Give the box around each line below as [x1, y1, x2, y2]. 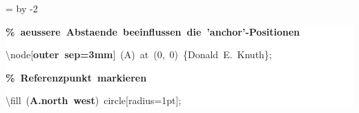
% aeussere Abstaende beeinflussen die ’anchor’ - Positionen [6, 24, 300, 38]
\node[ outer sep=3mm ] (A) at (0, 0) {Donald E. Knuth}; [6, 47, 272, 62]
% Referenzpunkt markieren [6, 70, 147, 84]
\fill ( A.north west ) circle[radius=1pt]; [6, 93, 182, 108]
